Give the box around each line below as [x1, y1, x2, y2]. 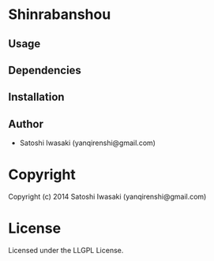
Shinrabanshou [8, 6, 111, 24]
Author [8, 117, 43, 131]
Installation [8, 91, 65, 104]
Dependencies [8, 63, 81, 76]
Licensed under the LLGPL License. [8, 246, 124, 255]
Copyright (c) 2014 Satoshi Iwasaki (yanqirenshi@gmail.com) [8, 192, 207, 202]
